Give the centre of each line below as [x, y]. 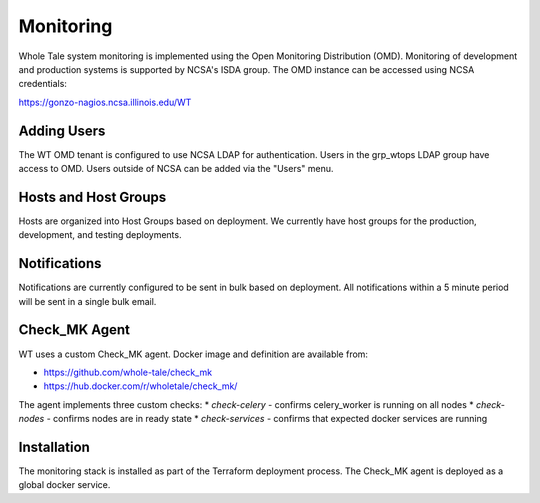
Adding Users [62, 130]
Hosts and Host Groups [92, 196]
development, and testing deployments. [100, 235]
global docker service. [64, 485]
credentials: [42, 84]
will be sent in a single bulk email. [87, 301]
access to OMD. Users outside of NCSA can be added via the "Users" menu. [176, 169]
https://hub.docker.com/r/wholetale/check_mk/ [140, 386]
